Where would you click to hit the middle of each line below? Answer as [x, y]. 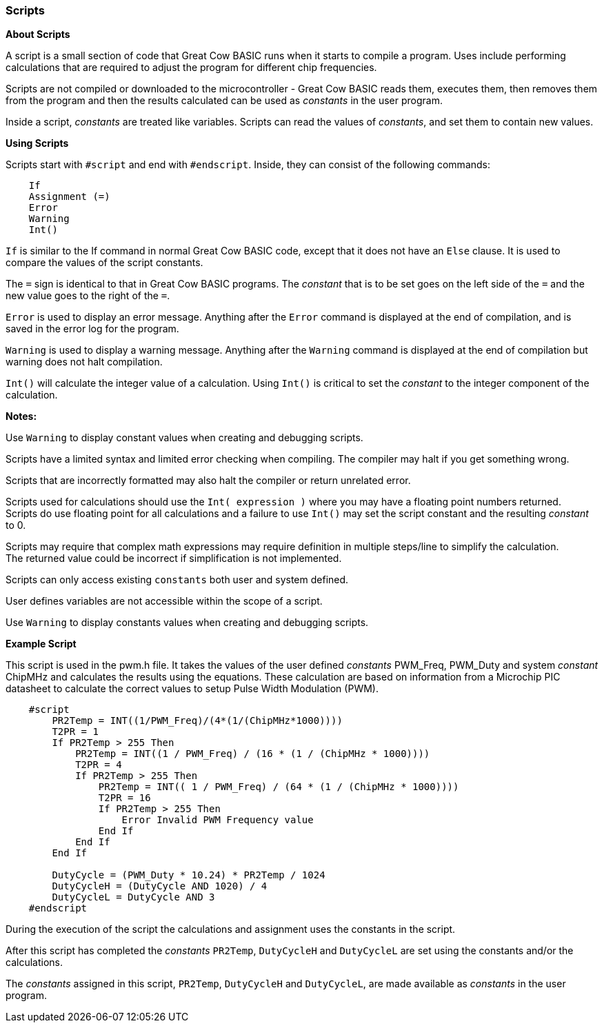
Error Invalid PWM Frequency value [218, 820]
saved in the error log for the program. [92, 329]
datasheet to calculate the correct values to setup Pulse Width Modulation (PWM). [192, 689]
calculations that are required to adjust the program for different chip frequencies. [191, 68]
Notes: [21, 416]
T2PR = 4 [99, 765]
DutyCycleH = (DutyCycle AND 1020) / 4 [160, 886]
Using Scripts [37, 143]
